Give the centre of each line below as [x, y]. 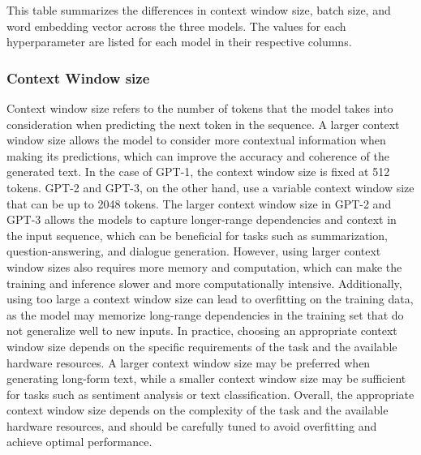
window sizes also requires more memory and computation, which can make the [204, 266]
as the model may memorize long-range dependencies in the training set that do [205, 314]
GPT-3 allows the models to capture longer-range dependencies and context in [202, 219]
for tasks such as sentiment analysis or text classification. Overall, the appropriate [210, 394]
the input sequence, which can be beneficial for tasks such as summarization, [197, 235]
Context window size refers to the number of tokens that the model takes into [200, 108]
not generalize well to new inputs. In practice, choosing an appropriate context [202, 331]
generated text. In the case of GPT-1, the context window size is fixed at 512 [198, 172]
